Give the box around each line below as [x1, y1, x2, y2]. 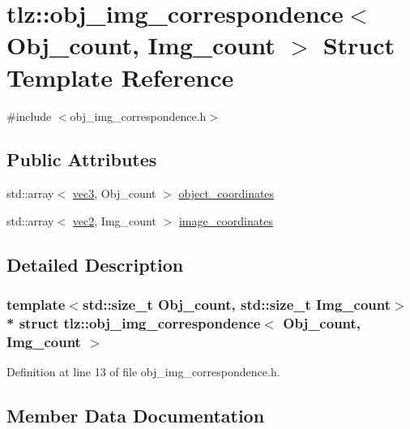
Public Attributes [6, 147, 157, 172]
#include [6, 107, 52, 124]
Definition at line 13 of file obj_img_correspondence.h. [6, 363, 280, 380]
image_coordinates [178, 212, 273, 229]
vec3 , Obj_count [72, 185, 156, 202]
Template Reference [6, 60, 234, 93]
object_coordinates [178, 185, 275, 202]
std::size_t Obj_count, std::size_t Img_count [82, 294, 391, 315]
